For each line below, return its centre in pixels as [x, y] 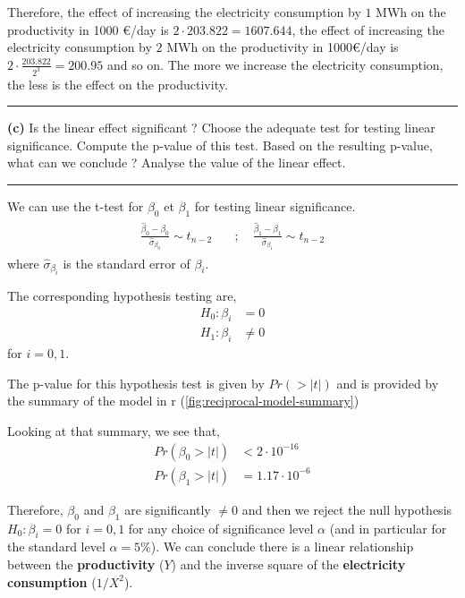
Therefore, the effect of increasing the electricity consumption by [184, 12]
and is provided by [388, 383]
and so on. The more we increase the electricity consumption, [275, 64]
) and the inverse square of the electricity [288, 564]
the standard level [56, 547]
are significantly [168, 509]
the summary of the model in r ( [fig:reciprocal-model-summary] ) [183, 401]
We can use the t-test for [76, 206]
